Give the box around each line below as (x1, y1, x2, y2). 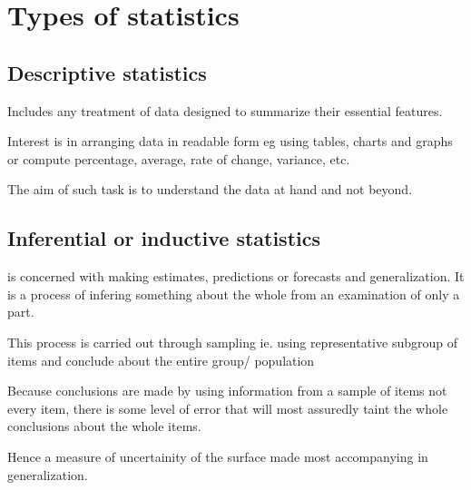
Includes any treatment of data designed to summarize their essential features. (7, 101, 443, 120)
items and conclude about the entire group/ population (7, 350, 315, 369)
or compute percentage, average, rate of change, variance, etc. (7, 149, 350, 168)
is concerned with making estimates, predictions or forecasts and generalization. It (7, 267, 465, 286)
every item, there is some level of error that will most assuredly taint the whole (7, 398, 448, 417)
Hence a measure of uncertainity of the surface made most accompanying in (7, 446, 428, 465)
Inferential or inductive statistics (7, 224, 321, 252)
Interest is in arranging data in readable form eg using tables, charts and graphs (7, 132, 453, 151)
